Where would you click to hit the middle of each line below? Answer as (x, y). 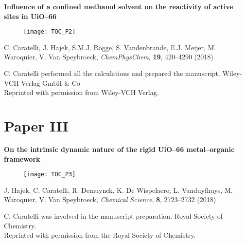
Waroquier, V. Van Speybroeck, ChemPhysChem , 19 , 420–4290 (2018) (109, 57)
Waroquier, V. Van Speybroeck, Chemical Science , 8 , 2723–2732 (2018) (110, 199)
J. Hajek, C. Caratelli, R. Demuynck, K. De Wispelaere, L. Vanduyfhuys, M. (118, 190)
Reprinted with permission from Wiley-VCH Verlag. (81, 92)
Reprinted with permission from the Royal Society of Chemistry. (100, 235)
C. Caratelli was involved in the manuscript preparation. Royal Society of (114, 215)
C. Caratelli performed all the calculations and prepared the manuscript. (112, 73)
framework (22, 159)
